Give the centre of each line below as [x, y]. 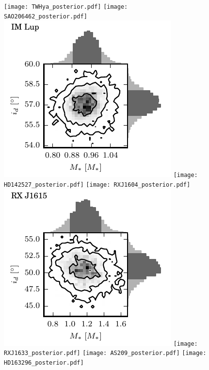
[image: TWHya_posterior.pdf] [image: [66, 7]
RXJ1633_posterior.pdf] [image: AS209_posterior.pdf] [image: [105, 353]
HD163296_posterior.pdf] [44, 362]
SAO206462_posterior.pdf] [46, 16]
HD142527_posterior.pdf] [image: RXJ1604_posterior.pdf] [97, 185]
